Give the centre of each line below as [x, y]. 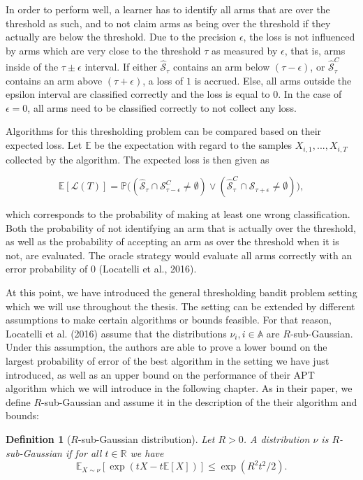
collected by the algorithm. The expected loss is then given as [138, 159]
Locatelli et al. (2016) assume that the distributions [116, 333]
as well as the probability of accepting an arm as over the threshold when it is [172, 241]
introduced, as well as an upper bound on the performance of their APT [160, 374]
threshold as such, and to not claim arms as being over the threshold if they [168, 23]
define [18, 401]
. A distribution [276, 439]
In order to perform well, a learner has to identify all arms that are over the [168, 9]
